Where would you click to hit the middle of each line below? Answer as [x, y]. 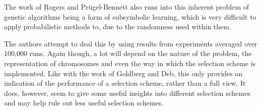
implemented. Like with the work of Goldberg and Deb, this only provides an [123, 73]
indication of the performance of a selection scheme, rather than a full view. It [125, 83]
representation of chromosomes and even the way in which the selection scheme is [130, 63]
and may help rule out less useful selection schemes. [84, 103]
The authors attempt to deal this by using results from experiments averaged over [131, 43]
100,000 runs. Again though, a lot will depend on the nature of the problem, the [128, 53]
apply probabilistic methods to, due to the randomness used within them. [118, 26]
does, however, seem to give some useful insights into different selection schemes [127, 93]
